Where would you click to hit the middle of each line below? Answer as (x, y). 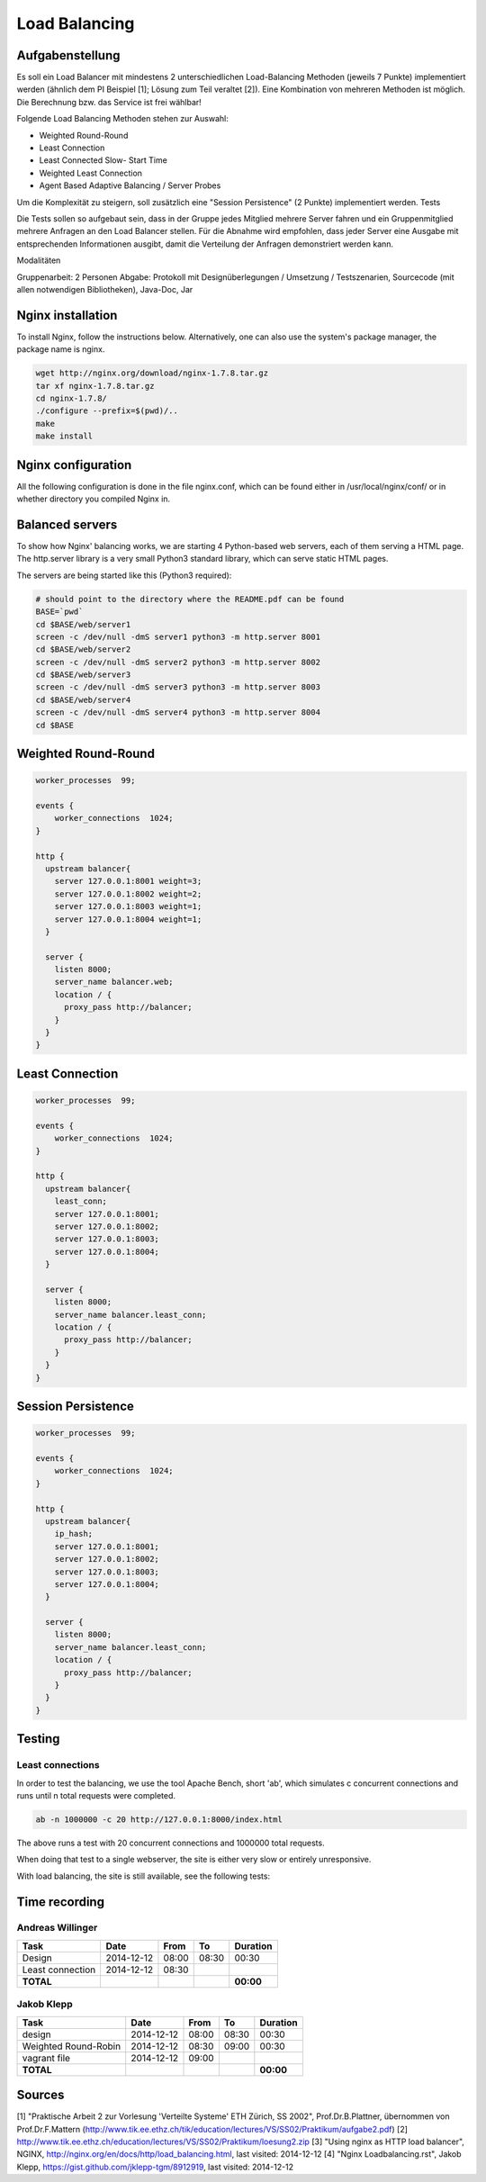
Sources (40, 2095)
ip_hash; (74, 1534)
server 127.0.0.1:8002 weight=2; (128, 894)
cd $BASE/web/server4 (83, 699)
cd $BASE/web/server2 (83, 649)
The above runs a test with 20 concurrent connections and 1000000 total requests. (171, 1843)
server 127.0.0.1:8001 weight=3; (128, 881)
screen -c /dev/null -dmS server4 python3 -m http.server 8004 (178, 712)
